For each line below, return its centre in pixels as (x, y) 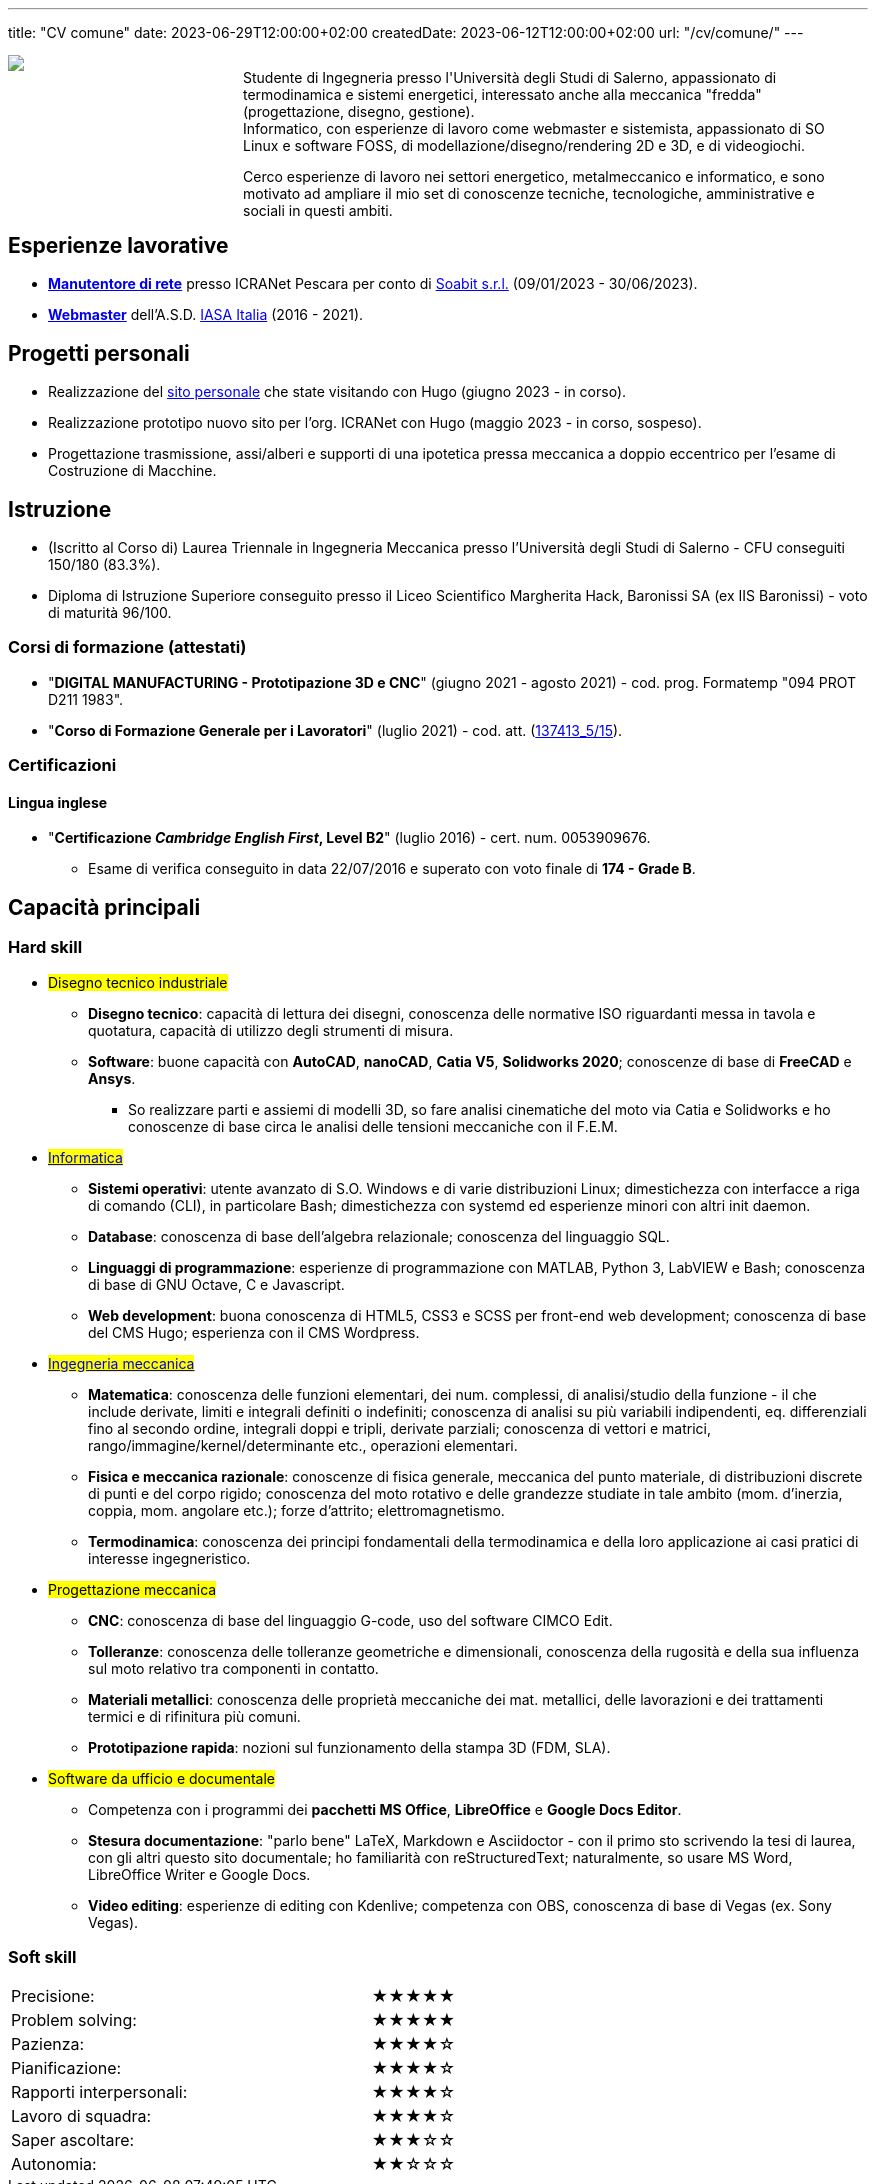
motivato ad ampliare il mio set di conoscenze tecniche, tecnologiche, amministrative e (529, 193)
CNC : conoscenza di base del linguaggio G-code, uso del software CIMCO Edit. (350, 1620)
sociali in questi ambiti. (318, 210)
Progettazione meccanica (132, 1589)
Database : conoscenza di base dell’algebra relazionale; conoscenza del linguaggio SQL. (379, 1236)
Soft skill (42, 1957)
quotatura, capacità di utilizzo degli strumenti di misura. (271, 1030)
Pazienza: (48, 2044)
